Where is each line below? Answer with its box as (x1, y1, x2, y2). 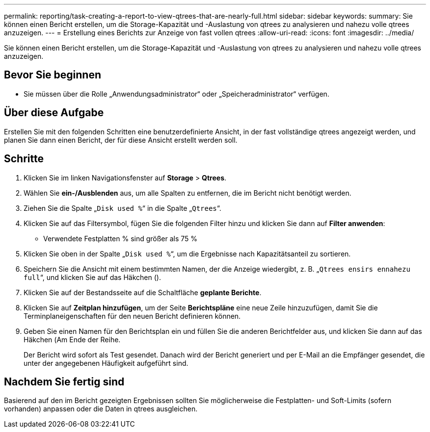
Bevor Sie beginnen (4, 69, 102, 81)
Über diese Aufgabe (4, 106, 104, 119)
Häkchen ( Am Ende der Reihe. (24, 335, 121, 344)
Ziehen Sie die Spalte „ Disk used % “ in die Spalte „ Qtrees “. (24, 203, 221, 212)
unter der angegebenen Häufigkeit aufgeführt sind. (24, 358, 188, 367)
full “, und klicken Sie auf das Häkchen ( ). (24, 273, 161, 281)
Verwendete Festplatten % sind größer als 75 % (43, 234, 198, 243)
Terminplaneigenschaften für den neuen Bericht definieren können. (24, 311, 241, 320)
